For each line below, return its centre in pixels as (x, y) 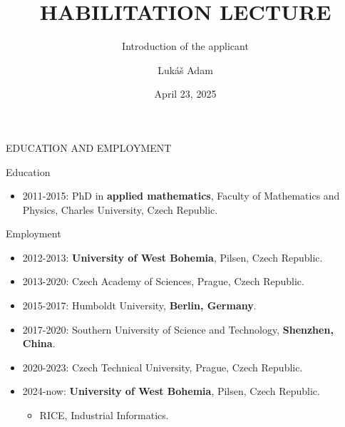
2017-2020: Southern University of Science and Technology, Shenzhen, (178, 329)
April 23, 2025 (185, 94)
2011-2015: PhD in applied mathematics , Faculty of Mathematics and (181, 196)
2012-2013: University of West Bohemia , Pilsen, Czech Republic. (172, 257)
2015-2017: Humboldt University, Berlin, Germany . (139, 305)
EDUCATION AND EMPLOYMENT (89, 147)
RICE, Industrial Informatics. (104, 415)
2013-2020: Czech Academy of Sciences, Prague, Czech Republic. (163, 281)
